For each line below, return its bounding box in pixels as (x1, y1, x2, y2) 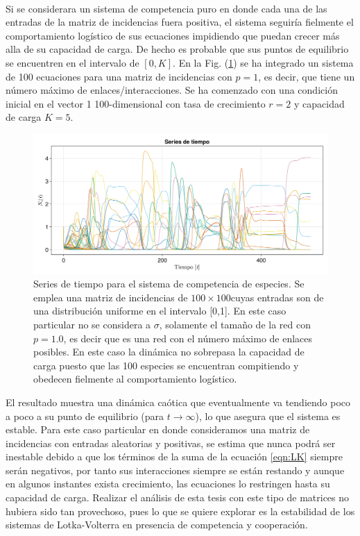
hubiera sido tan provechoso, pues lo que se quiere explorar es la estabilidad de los (6, 503, 355, 518)
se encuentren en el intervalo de (6, 55, 139, 69)
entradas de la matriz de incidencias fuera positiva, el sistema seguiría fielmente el (6, 15, 354, 29)
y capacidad (293, 96, 345, 110)
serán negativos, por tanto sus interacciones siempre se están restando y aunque (6, 462, 345, 477)
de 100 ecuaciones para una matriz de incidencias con (6, 69, 232, 83)
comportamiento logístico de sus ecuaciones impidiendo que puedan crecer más (6, 28, 340, 42)
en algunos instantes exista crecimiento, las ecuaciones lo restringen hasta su (6, 476, 330, 491)
